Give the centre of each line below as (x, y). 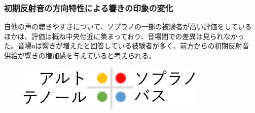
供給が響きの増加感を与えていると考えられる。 (80, 55)
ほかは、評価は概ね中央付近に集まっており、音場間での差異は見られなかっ (124, 36)
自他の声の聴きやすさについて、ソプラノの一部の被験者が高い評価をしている (128, 26)
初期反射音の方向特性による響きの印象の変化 (89, 8)
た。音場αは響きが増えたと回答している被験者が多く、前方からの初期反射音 (127, 46)
